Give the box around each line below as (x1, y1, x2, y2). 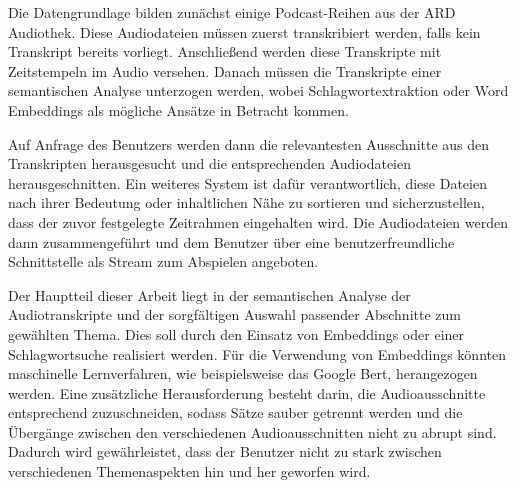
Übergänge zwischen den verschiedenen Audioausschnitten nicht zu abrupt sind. (8, 421, 497, 442)
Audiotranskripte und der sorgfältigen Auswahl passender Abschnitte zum (8, 304, 461, 325)
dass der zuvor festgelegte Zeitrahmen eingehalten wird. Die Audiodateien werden (8, 211, 508, 232)
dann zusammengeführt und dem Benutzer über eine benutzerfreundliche (8, 231, 455, 252)
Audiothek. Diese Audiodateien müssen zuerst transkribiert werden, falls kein (8, 21, 481, 42)
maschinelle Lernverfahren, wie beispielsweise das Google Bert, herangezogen (8, 363, 478, 384)
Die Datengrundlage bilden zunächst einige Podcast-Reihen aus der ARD (8, 2, 456, 22)
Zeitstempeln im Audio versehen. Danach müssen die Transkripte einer (8, 60, 442, 81)
